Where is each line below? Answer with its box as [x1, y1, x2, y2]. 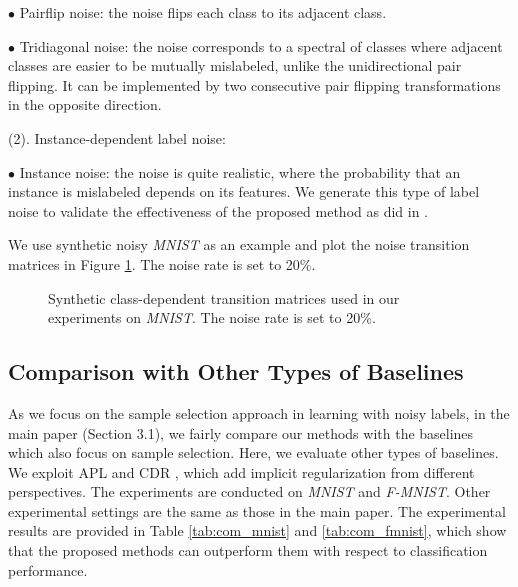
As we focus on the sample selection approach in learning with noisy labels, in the [8, 402, 510, 423]
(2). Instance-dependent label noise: [8, 127, 226, 148]
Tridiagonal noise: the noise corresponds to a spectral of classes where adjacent [19, 35, 503, 56]
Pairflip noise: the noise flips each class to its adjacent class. [19, 2, 387, 22]
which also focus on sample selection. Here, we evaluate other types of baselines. [8, 442, 499, 463]
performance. [8, 559, 88, 580]
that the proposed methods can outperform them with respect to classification [8, 540, 488, 561]
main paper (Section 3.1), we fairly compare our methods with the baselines [8, 422, 474, 443]
